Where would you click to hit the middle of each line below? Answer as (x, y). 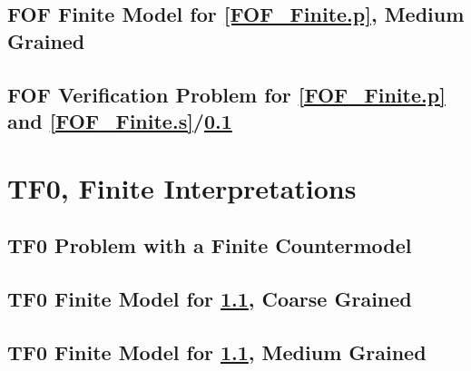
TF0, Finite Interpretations (182, 187)
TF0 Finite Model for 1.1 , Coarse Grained (210, 298)
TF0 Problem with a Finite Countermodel (210, 245)
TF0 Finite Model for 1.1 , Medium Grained (217, 351)
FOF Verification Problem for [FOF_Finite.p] (226, 94)
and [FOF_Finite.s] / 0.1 (120, 120)
